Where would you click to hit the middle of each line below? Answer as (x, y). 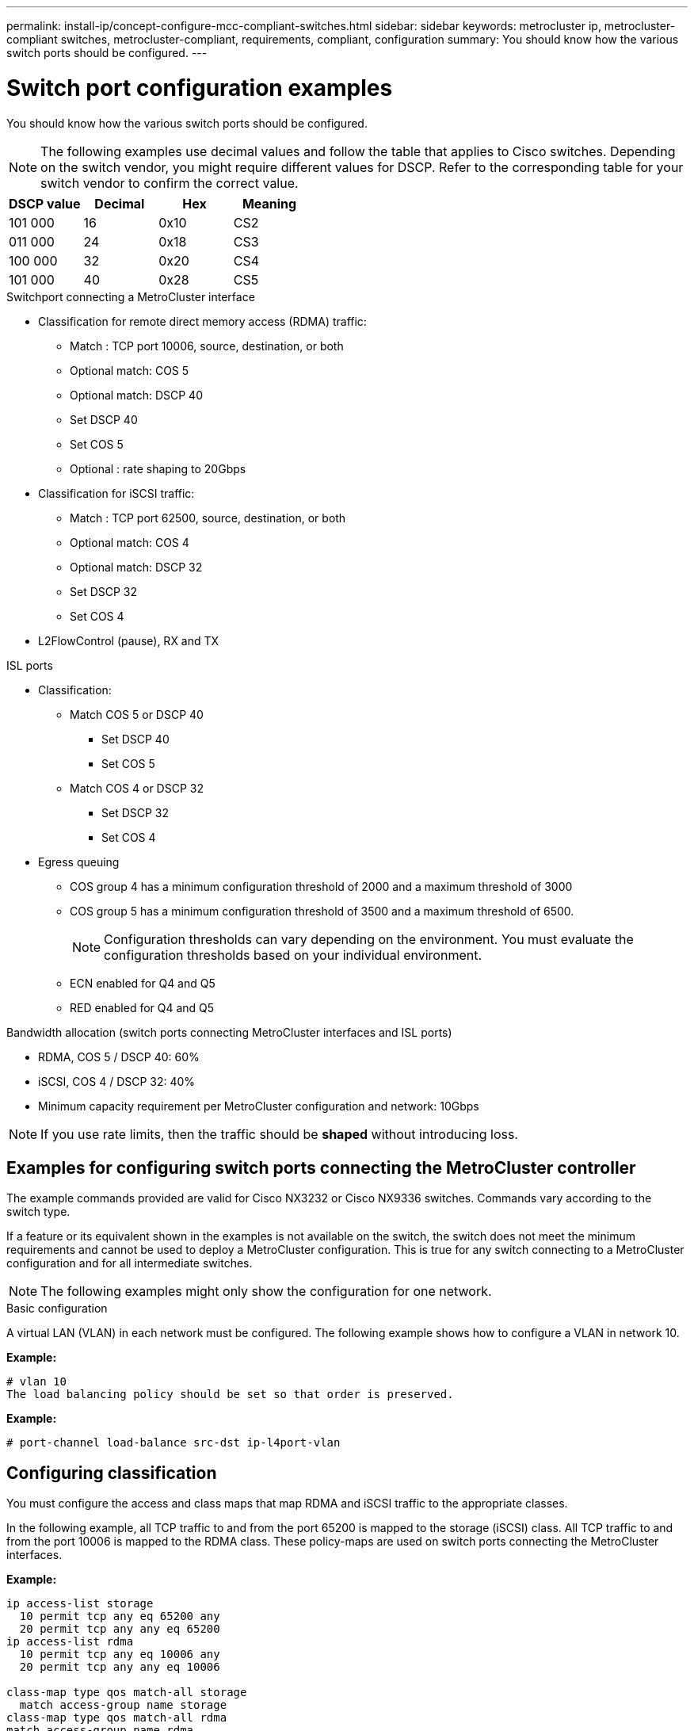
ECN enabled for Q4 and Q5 (143, 983)
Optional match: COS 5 (130, 370)
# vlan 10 (36, 1382)
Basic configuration (57, 1309)
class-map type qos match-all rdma (117, 1718)
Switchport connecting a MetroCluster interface (131, 296)
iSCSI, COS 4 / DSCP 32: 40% (117, 1081)
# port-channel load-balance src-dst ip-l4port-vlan (173, 1443)
